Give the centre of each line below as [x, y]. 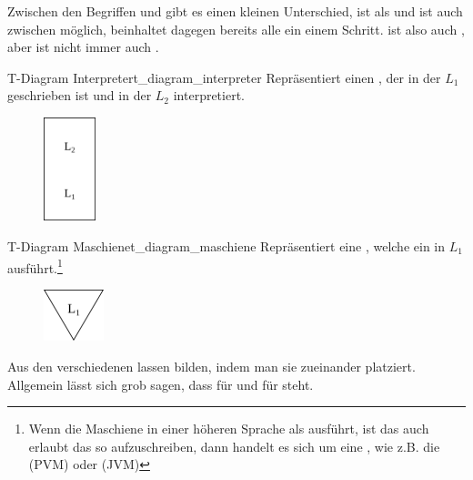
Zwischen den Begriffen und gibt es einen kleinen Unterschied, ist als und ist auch [235, 11]
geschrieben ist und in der [80, 95]
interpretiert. [209, 95]
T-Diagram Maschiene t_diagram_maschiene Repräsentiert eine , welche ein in [226, 245]
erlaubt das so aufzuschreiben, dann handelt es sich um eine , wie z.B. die [234, 446]
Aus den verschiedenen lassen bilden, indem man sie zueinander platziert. [211, 367]
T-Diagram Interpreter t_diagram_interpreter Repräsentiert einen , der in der [224, 77]
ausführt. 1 [35, 266]
